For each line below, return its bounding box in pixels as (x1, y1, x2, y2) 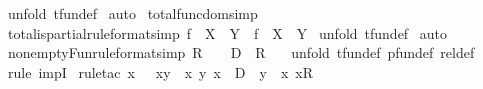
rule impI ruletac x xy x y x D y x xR (7, 61, 314, 82)
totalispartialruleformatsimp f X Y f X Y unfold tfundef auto (7, 22, 448, 43)
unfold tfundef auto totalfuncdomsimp (7, 3, 258, 23)
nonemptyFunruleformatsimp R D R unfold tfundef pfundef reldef (7, 42, 475, 63)
